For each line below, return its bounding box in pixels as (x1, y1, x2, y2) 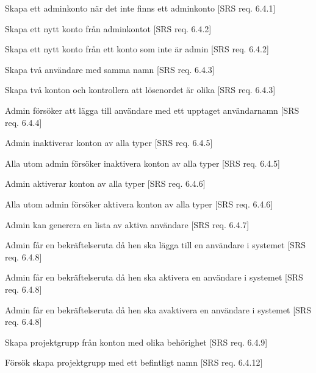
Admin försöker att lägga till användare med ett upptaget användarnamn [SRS (5, 103, 300, 116)
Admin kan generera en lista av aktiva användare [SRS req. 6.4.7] (5, 218, 250, 231)
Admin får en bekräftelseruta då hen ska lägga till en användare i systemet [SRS (5, 239, 306, 251)
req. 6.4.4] (5, 116, 42, 128)
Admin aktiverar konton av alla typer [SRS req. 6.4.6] (5, 177, 206, 190)
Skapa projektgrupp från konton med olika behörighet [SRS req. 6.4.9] (5, 335, 268, 348)
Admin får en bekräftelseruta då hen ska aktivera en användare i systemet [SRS (5, 271, 303, 284)
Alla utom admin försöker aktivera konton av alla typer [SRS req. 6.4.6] (5, 197, 273, 210)
